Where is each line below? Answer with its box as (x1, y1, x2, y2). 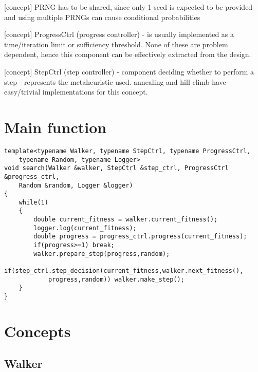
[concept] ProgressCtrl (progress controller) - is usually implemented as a (4, 29, 234, 40)
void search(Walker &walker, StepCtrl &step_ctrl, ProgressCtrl (4, 164, 229, 172)
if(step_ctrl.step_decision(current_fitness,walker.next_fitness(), (4, 267, 244, 275)
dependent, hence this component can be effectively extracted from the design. (4, 49, 251, 60)
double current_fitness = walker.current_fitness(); (33, 216, 218, 224)
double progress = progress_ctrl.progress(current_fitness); (33, 233, 247, 240)
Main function (4, 116, 107, 137)
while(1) (19, 198, 48, 206)
